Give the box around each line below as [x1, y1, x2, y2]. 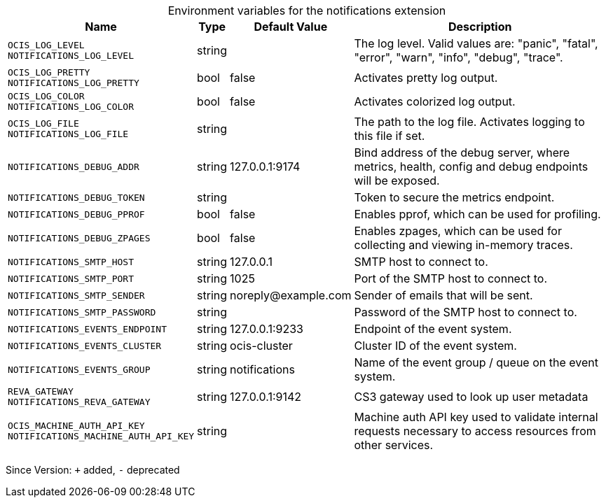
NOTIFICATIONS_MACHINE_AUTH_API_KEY [8, 431, 195, 441]
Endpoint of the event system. [354, 322, 512, 336]
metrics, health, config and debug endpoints [354, 160, 588, 173]
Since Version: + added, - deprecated [6, 464, 180, 476]
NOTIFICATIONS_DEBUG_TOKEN [8, 192, 145, 203]
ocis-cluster [230, 339, 293, 353]
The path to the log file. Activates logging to [354, 115, 585, 129]
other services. [354, 438, 434, 452]
